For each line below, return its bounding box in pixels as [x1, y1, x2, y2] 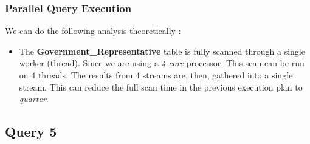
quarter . [19, 92, 49, 105]
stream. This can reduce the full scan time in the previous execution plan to [19, 80, 303, 93]
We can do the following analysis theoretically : [5, 24, 181, 37]
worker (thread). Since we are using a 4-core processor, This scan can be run [19, 57, 305, 69]
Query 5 [5, 122, 57, 141]
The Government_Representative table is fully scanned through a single [19, 44, 305, 57]
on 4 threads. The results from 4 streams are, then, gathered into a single [19, 69, 293, 81]
